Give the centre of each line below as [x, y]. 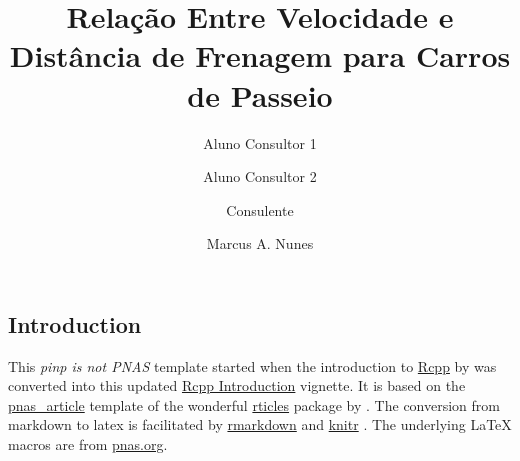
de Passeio [260, 94]
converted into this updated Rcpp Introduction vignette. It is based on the [237, 385]
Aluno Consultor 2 [260, 176]
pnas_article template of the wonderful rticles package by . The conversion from [254, 404]
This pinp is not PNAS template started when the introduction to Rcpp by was [252, 365]
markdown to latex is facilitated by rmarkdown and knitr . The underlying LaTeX [260, 424]
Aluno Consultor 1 [260, 142]
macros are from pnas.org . [88, 444]
